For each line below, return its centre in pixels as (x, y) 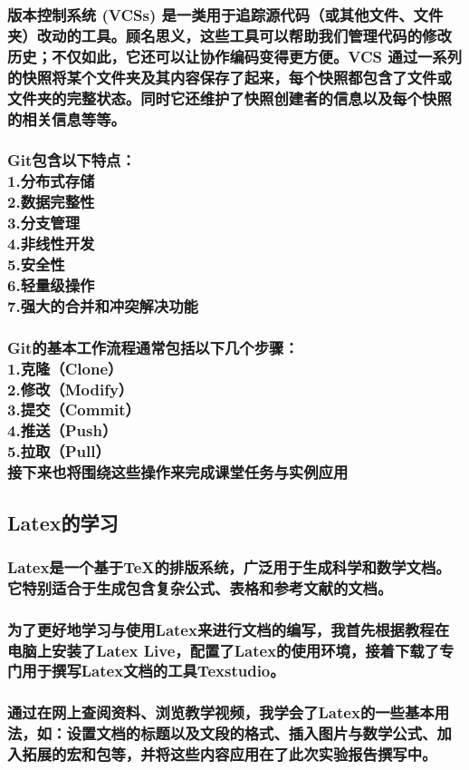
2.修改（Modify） (71, 389)
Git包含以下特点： (72, 160)
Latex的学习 (63, 522)
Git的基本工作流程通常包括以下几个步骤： (153, 347)
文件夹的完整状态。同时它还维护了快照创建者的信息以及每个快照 (230, 97)
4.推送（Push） (62, 430)
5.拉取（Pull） (59, 451)
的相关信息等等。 (67, 118)
